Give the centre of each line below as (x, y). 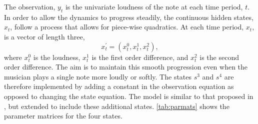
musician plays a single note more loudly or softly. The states (98, 76)
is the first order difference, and (140, 57)
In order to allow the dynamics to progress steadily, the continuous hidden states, (129, 17)
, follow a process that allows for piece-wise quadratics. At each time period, (127, 27)
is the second (219, 57)
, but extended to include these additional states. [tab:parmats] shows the (117, 106)
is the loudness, (57, 57)
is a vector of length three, (44, 36)
